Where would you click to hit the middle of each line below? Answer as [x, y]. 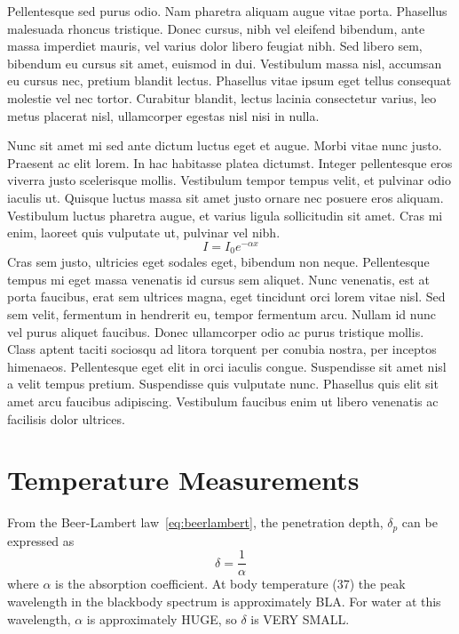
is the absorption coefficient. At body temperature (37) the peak [230, 584]
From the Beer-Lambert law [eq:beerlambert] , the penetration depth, [195, 522]
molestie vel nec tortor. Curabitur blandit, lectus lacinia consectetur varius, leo [222, 97]
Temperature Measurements [183, 480]
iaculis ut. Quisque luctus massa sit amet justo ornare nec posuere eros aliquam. [226, 197]
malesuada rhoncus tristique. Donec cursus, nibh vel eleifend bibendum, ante [216, 28]
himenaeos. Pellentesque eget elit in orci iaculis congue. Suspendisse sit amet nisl [227, 366]
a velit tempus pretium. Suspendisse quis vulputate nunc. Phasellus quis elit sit [223, 384]
